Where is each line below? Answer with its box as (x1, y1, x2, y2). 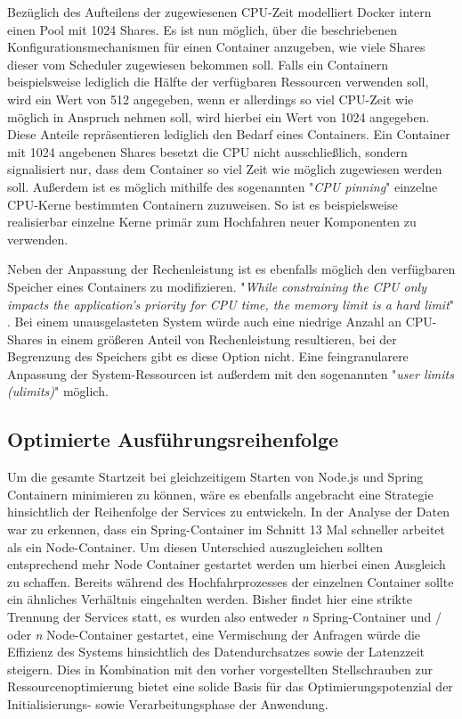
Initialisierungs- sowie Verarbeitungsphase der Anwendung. (7, 694, 328, 713)
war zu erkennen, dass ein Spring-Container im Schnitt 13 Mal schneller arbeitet (7, 520, 446, 539)
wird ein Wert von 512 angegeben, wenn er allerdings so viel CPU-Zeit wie (7, 89, 414, 108)
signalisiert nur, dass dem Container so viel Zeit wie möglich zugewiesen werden (7, 160, 442, 178)
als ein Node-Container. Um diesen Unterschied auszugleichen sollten (7, 537, 383, 556)
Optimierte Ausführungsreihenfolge (7, 426, 339, 453)
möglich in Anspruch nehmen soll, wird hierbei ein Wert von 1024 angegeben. (7, 107, 430, 126)
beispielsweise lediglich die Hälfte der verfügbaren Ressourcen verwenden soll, (7, 72, 429, 91)
